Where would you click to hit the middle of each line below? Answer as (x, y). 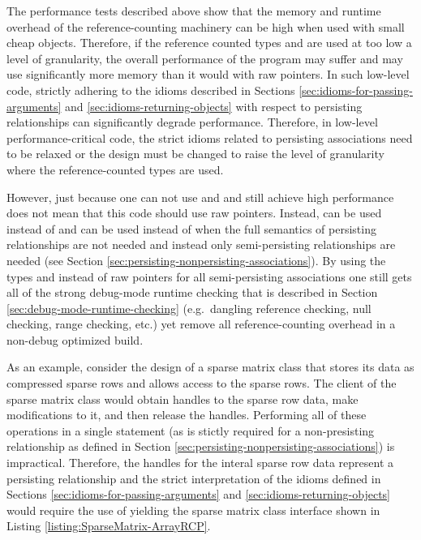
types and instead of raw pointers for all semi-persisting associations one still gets (209, 276)
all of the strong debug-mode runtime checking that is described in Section (192, 292)
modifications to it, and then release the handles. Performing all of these (187, 415)
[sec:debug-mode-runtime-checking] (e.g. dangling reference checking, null (189, 308)
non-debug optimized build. (75, 339)
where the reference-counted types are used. (115, 169)
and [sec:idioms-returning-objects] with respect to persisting (214, 106)
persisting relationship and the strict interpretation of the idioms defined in (194, 478)
